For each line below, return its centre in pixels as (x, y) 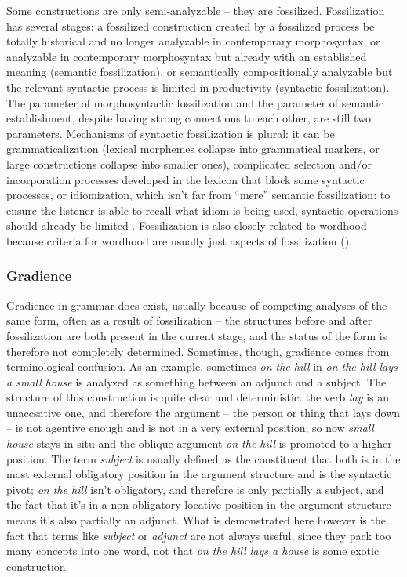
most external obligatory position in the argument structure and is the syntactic (199, 474)
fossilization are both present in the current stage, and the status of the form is (197, 335)
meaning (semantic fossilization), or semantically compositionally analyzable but (200, 72)
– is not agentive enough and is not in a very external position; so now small (190, 428)
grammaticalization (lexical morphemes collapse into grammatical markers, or (193, 149)
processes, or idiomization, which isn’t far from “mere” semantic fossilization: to (198, 195)
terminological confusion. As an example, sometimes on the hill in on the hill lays (202, 367)
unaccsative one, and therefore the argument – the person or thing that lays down (203, 412)
